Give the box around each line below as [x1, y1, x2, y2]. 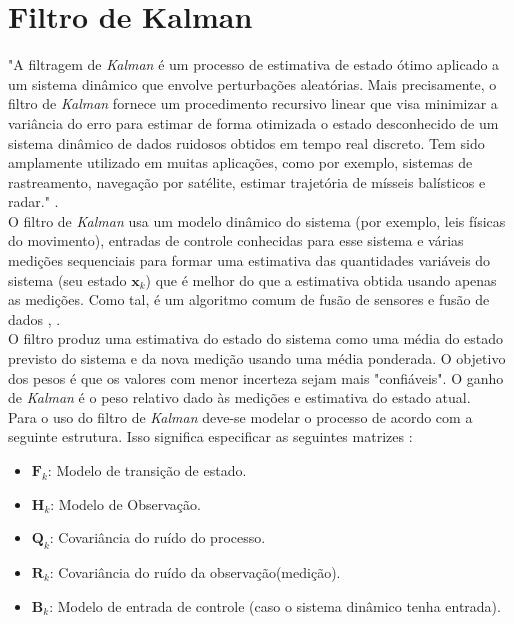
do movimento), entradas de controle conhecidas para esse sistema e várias [8, 230, 464, 251]
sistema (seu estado [8, 269, 127, 290]
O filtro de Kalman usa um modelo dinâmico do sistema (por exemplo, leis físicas [8, 210, 506, 231]
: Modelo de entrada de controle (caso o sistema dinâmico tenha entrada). [49, 595, 501, 616]
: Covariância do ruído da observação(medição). [49, 561, 341, 582]
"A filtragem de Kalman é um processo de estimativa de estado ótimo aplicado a [8, 54, 500, 75]
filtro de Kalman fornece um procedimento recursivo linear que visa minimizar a [8, 93, 498, 114]
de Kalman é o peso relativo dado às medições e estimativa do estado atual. [8, 387, 471, 408]
